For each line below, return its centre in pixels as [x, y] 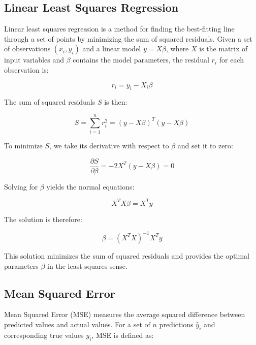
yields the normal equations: [90, 186]
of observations [27, 49]
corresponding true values [44, 335]
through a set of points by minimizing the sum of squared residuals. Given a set [128, 38]
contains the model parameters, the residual [141, 60]
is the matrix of [223, 49]
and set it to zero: [205, 146]
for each [231, 60]
